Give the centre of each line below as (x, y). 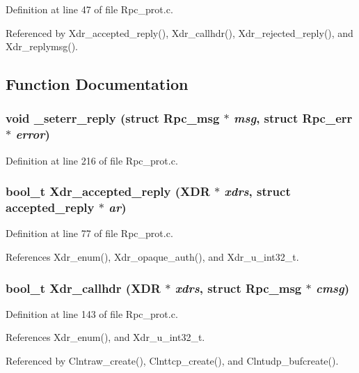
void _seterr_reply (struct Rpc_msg (113, 118)
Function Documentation (97, 84)
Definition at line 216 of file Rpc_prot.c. (92, 160)
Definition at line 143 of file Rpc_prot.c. (92, 313)
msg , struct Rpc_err (293, 118)
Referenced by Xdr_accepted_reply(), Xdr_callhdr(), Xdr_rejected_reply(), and (179, 32)
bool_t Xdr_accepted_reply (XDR (108, 191)
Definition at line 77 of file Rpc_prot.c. (89, 233)
